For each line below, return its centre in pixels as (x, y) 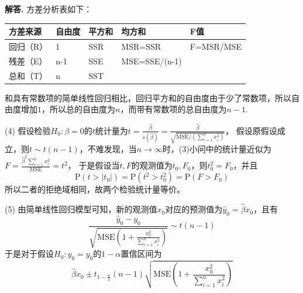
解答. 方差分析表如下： (49, 9)
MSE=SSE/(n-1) (151, 61)
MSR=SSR (141, 46)
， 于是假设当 (94, 165)
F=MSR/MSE (216, 46)
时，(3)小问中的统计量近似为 (217, 149)
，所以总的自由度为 (78, 109)
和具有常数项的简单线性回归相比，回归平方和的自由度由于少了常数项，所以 (148, 97)
